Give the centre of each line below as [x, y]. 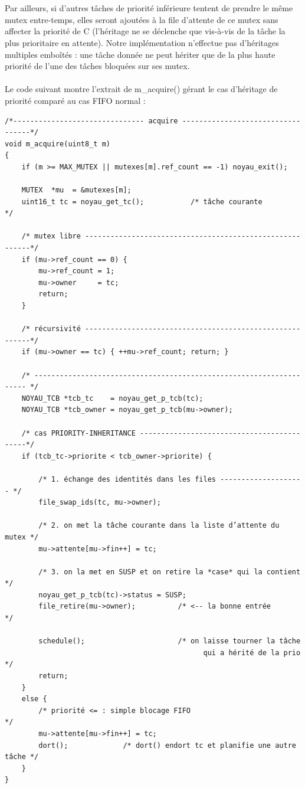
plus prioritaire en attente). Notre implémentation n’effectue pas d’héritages [142, 42]
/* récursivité [51, 329]
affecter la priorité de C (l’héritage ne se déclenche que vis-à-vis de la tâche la [145, 31]
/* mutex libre [51, 236]
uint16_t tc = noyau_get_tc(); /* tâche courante [142, 202]
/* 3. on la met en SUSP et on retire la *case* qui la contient [170, 572]
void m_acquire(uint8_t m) [58, 144]
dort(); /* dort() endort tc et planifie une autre [167, 745]
